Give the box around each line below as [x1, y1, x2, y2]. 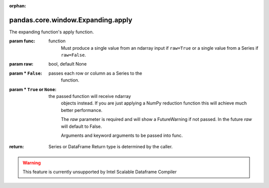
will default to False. [61, 123, 102, 129]
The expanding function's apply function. [9, 29, 94, 35]
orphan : [9, 3, 26, 8]
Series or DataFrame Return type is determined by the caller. [48, 144, 173, 150]
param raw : [9, 61, 34, 67]
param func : [9, 38, 35, 44]
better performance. [61, 107, 103, 113]
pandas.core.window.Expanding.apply [9, 15, 133, 24]
